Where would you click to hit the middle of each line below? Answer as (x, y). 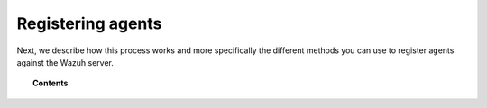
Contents (51, 83)
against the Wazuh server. (65, 62)
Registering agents (89, 23)
